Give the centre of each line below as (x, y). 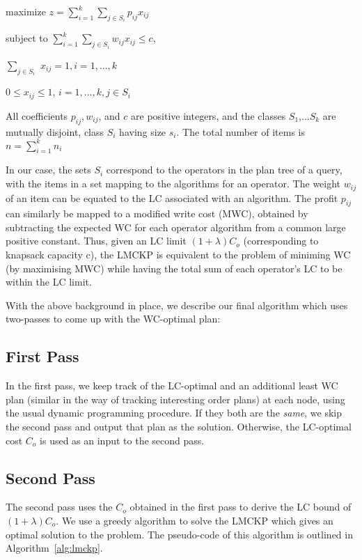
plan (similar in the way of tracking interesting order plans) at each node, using (175, 399)
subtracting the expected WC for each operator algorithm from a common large (176, 227)
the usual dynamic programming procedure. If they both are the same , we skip (174, 413)
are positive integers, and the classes (208, 115)
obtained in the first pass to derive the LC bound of (241, 507)
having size (143, 131)
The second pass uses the (59, 507)
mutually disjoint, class (55, 131)
